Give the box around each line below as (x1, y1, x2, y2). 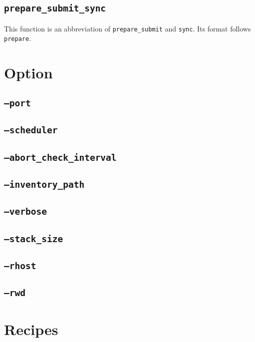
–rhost (4, 261, 36, 272)
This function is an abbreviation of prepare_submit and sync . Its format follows (4, 23, 251, 33)
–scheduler (4, 125, 58, 136)
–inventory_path (4, 179, 85, 190)
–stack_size (4, 233, 63, 244)
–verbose (4, 206, 47, 217)
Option (4, 62, 53, 83)
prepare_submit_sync (4, 3, 106, 14)
